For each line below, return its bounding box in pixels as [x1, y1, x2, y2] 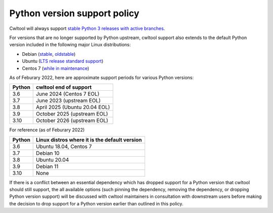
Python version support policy [9, 8, 140, 19]
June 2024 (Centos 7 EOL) [36, 90, 100, 97]
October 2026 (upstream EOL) [36, 117, 109, 124]
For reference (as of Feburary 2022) [9, 127, 85, 133]
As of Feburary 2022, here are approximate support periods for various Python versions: [9, 74, 194, 81]
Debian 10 [36, 150, 60, 157]
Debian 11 [36, 163, 59, 170]
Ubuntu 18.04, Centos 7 [36, 143, 92, 150]
